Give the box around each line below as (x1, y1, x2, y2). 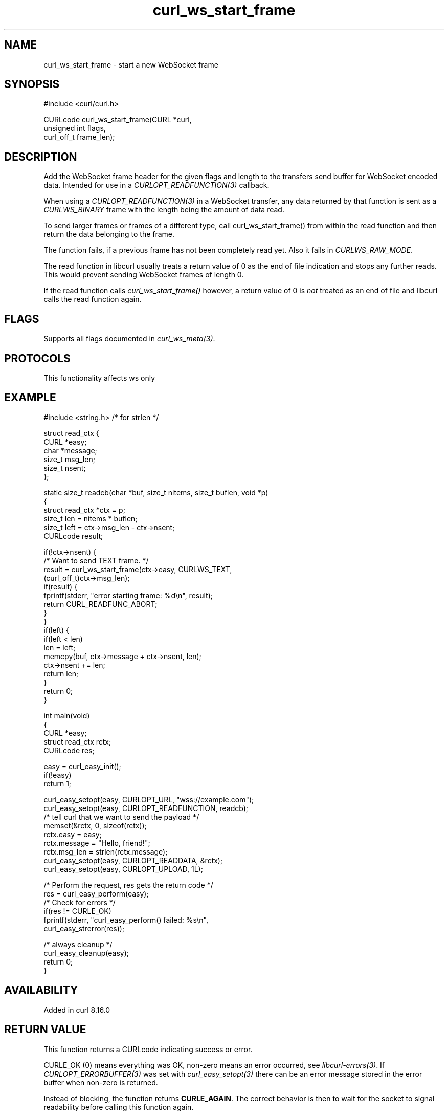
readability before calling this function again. (43, 1102, 194, 1111)
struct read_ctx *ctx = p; (43, 505, 125, 514)
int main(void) (43, 711, 90, 720)
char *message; (43, 446, 97, 455)
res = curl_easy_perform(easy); (43, 889, 149, 898)
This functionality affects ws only (43, 373, 155, 382)
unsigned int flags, (43, 124, 106, 133)
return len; (43, 669, 79, 678)
